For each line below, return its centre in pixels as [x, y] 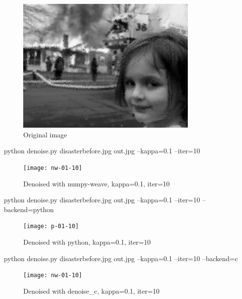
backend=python [29, 209]
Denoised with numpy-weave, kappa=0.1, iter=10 [97, 183]
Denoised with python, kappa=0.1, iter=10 [87, 241]
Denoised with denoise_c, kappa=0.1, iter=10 [91, 291]
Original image [45, 134]
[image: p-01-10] [51, 226]
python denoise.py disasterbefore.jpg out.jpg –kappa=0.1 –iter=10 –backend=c [121, 258]
